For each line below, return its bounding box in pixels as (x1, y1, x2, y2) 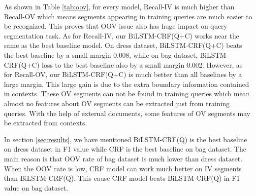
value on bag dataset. (4, 182, 68, 193)
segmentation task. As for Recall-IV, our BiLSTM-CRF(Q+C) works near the (4, 30, 239, 40)
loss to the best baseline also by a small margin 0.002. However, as (41, 59, 243, 70)
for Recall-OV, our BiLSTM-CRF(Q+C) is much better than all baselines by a (4, 69, 242, 79)
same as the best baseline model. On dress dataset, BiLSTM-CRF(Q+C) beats (4, 40, 242, 50)
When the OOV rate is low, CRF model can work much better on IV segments (4, 163, 242, 173)
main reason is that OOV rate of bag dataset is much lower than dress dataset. (4, 153, 243, 163)
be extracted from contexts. (4, 118, 87, 128)
